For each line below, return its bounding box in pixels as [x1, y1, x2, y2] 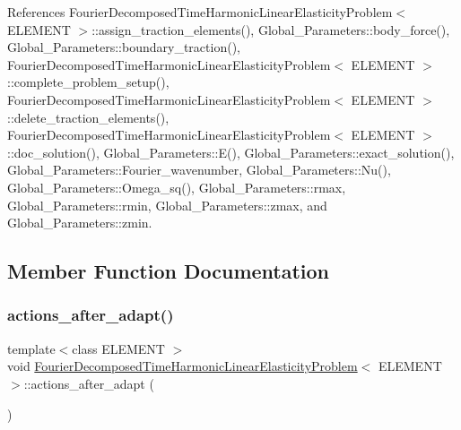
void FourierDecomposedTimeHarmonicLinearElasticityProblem [7, 357, 358, 375]
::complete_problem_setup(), [7, 73, 170, 91]
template [7, 339, 56, 357]
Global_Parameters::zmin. [7, 213, 152, 232]
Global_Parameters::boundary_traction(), [7, 38, 240, 56]
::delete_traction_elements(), [7, 107, 170, 126]
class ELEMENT [72, 339, 165, 357]
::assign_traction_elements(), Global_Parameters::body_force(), [91, 20, 450, 39]
